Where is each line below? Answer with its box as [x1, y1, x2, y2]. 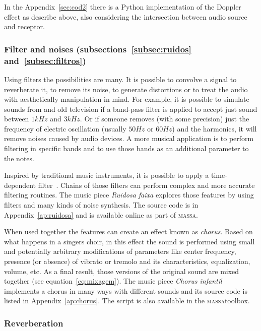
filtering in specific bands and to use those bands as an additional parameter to [4, 143, 249, 154]
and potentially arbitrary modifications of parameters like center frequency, [4, 246, 236, 256]
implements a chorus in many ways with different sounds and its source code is [4, 285, 247, 296]
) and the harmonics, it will [172, 123, 257, 134]
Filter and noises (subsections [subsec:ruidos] [4, 42, 191, 55]
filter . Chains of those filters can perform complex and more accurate [38, 179, 255, 190]
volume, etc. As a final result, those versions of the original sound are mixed [4, 266, 239, 276]
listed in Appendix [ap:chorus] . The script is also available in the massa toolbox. [4, 295, 250, 306]
